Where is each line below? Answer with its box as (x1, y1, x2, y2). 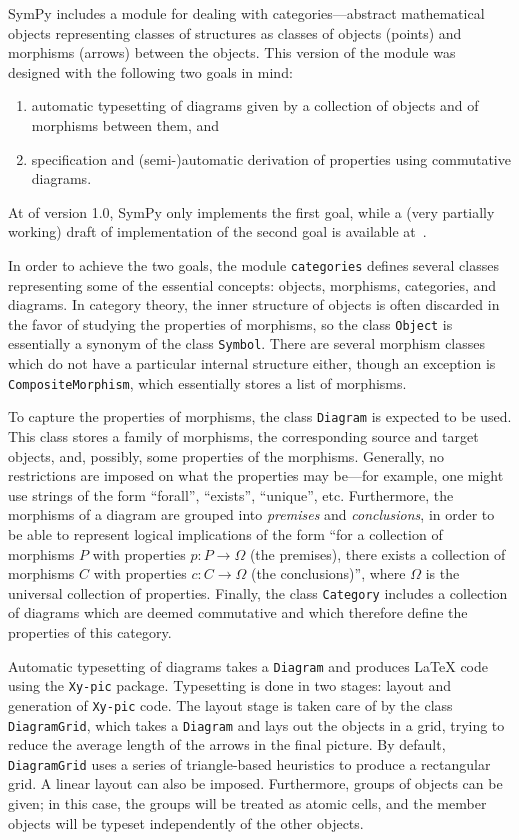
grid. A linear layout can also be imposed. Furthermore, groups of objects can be (8, 773, 503, 794)
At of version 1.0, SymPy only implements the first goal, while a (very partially (8, 201, 495, 222)
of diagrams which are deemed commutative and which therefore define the (8, 602, 468, 623)
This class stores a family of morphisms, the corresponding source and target (8, 426, 479, 446)
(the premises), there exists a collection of (249, 543, 506, 564)
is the (425, 563, 460, 584)
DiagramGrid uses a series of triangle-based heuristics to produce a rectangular (8, 753, 491, 774)
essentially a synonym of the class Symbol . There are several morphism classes (8, 333, 486, 354)
